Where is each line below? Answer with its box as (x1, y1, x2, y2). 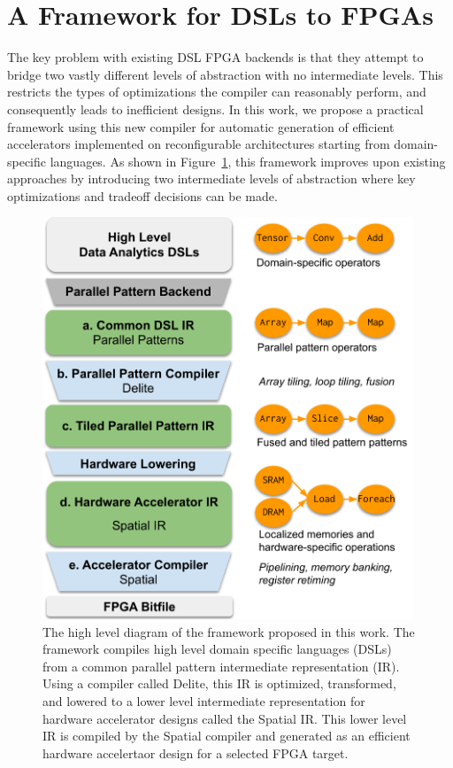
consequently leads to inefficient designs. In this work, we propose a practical (7, 99, 424, 118)
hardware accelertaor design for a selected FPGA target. (42, 743, 349, 762)
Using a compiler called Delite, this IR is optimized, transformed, (42, 674, 396, 693)
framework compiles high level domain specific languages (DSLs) (42, 640, 392, 658)
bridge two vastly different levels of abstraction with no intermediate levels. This (7, 65, 443, 83)
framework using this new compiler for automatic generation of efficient (7, 117, 395, 136)
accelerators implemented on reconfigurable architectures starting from (7, 135, 390, 153)
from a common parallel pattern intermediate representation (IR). (42, 656, 400, 675)
